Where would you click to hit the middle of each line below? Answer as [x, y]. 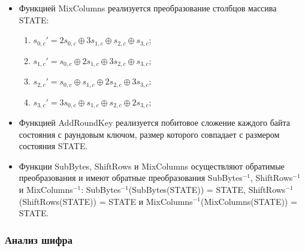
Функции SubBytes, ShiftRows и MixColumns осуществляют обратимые [152, 166]
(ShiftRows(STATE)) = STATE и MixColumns [106, 201]
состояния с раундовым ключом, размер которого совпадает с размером [149, 134]
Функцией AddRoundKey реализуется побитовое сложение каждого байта [155, 122]
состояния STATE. [53, 146]
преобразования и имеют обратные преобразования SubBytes [131, 178]
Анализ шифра [39, 239]
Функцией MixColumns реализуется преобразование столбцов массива [148, 8]
